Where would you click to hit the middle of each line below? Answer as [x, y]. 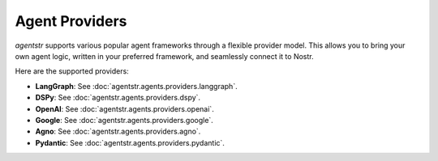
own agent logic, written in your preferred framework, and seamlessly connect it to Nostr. [164, 56]
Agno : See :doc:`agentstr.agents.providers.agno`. [118, 131]
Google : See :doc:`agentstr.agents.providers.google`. [125, 120]
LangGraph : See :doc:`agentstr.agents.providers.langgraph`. [137, 86]
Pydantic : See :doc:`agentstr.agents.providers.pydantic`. [130, 142]
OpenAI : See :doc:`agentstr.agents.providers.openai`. [125, 108]
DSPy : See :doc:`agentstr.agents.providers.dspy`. [118, 98]
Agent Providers [71, 21]
